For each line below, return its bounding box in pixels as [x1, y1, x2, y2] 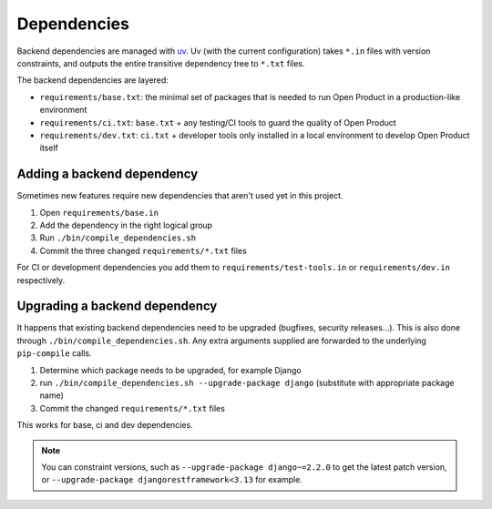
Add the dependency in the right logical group [39, 219, 213, 230]
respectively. [16, 274, 66, 286]
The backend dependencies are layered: [16, 75, 169, 86]
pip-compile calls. [16, 348, 92, 359]
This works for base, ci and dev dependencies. [16, 420, 193, 431]
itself [39, 142, 58, 154]
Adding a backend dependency [16, 167, 199, 182]
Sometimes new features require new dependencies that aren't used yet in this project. [16, 190, 343, 201]
